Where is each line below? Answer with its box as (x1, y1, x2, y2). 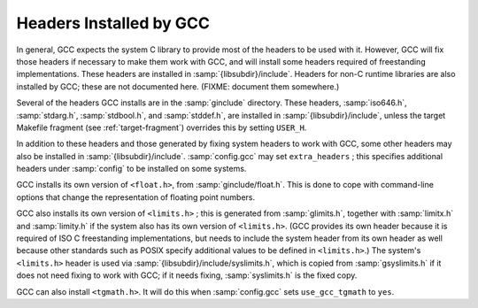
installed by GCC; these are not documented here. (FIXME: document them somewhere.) (16, 81, 340, 92)
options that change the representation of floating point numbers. (16, 191, 256, 203)
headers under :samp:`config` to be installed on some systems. (16, 164, 247, 174)
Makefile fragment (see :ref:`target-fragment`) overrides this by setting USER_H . (16, 122, 307, 133)
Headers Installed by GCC (16, 13, 211, 33)
